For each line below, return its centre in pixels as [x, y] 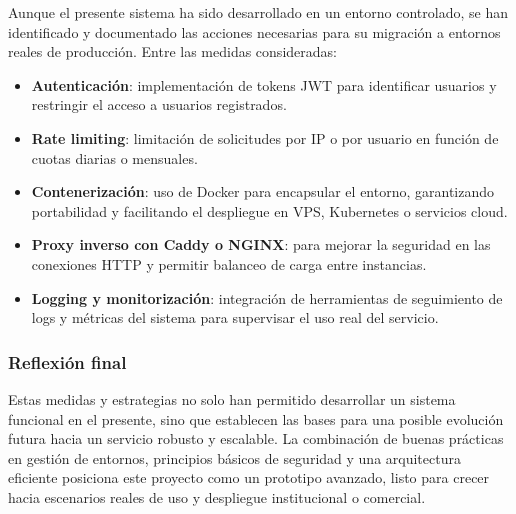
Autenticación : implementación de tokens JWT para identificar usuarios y [264, 84]
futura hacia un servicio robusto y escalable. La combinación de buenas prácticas [256, 438]
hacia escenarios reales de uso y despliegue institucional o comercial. [217, 496]
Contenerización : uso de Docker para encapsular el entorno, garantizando [263, 191]
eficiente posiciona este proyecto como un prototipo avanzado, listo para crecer [249, 477]
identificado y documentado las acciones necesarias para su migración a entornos [254, 31]
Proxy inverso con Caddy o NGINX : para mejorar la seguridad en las [261, 244]
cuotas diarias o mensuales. [114, 157]
